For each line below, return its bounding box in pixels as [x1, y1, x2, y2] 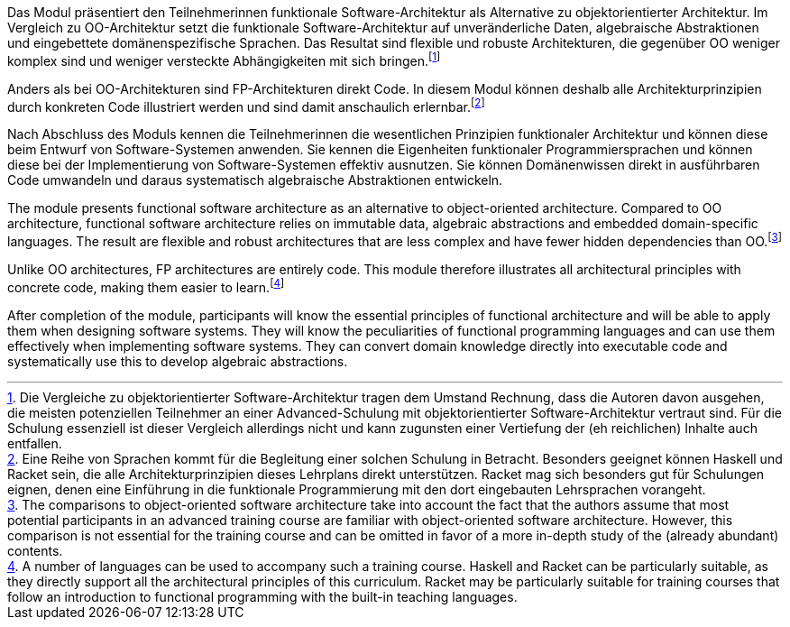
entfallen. [7, 435, 62, 451]
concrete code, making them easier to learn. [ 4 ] [7, 276, 285, 295]
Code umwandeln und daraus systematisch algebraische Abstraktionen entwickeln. [7, 172, 503, 189]
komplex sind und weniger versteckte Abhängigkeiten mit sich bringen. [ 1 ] [7, 51, 441, 69]
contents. [7, 542, 63, 558]
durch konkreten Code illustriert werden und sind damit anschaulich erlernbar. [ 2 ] [7, 96, 485, 115]
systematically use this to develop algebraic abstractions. [7, 353, 348, 369]
